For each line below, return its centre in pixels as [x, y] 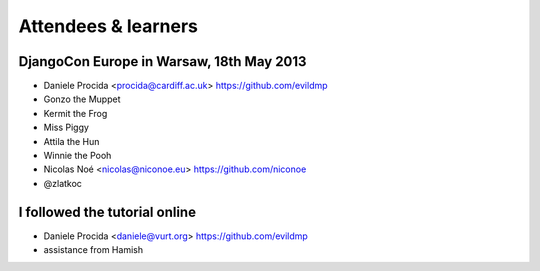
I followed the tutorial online [107, 211]
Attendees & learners [108, 26]
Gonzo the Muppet [82, 99]
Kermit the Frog [75, 113]
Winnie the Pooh [77, 156]
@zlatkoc [62, 183]
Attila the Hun [71, 141]
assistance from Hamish [93, 250]
